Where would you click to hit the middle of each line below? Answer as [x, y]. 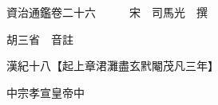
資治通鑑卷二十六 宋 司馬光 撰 [107, 12]
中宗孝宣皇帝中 [45, 92]
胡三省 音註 [40, 39]
